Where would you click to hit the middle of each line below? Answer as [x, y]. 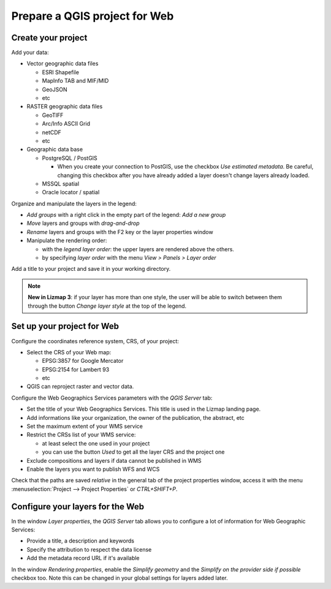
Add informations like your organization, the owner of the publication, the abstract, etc [135, 417]
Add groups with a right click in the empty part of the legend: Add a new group [126, 215]
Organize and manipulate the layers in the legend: [74, 203]
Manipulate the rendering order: [67, 241]
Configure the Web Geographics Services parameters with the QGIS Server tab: [112, 398]
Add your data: [30, 53]
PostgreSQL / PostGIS [70, 158]
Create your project [49, 38]
